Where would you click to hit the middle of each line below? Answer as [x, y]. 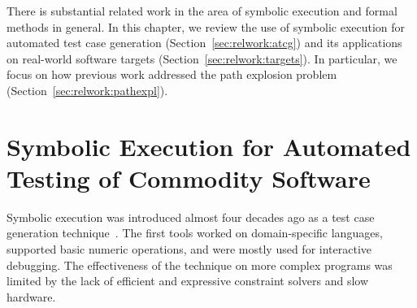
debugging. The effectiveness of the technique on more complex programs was [200, 265]
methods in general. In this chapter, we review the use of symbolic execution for [206, 26]
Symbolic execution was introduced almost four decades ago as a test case [191, 217]
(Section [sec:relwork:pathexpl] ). [87, 90]
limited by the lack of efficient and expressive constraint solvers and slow [188, 281]
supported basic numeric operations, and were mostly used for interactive [189, 249]
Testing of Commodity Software [189, 178]
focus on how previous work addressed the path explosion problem [172, 74]
